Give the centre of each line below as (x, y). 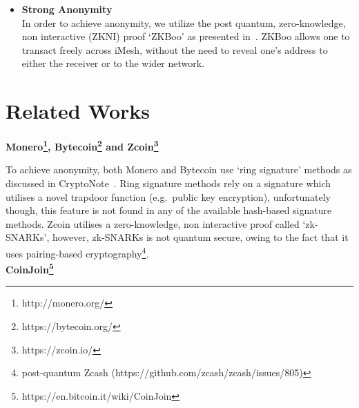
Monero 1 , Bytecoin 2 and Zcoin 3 (82, 145)
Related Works (78, 111)
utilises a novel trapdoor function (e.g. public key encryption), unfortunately (168, 196)
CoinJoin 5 (30, 268)
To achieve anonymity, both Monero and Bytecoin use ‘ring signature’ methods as (179, 169)
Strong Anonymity (67, 9)
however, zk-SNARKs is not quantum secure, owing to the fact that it (200, 237)
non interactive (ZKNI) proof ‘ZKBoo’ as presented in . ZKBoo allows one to (186, 36)
